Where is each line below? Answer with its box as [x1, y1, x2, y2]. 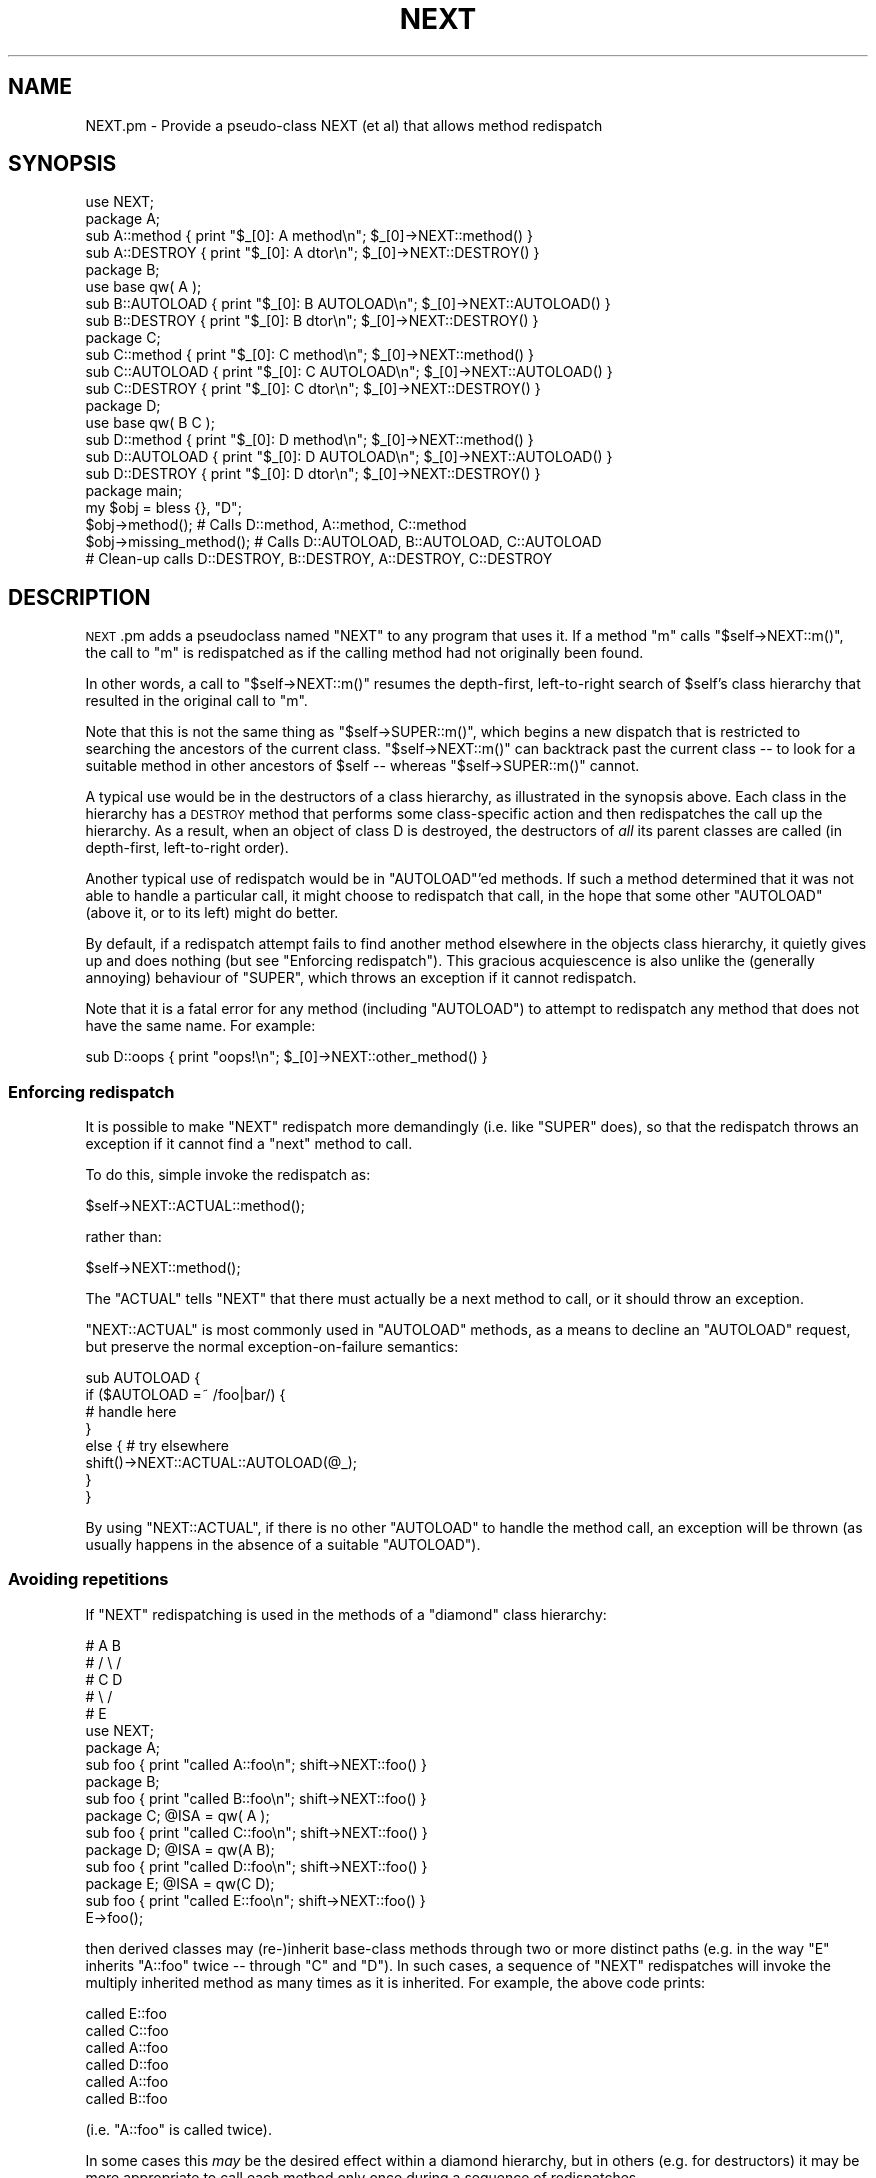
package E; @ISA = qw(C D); [85, 1874, 275, 1892]
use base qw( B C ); [85, 414, 215, 432]
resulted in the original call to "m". [85, 692, 308, 710]
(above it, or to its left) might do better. [85, 904, 339, 922]
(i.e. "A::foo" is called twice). [85, 2120, 272, 2138]
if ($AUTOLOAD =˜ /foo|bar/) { [85, 1386, 286, 1404]
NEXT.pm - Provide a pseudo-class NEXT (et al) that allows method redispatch [85, 116, 603, 134]
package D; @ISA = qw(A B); [85, 1840, 275, 1858]
